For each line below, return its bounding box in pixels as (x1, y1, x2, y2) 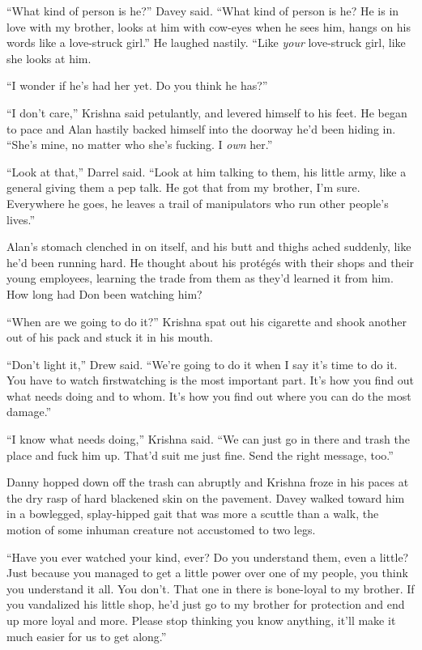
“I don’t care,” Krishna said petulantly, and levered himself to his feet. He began (6, 104, 407, 121)
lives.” (6, 210, 36, 227)
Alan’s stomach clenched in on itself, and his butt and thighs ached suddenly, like (6, 238, 411, 255)
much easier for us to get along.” (6, 627, 167, 644)
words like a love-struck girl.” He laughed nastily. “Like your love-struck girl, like (6, 34, 406, 51)
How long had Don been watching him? (6, 285, 202, 302)
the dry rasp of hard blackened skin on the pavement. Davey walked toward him (6, 489, 405, 506)
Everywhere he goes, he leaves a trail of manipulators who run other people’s (6, 194, 389, 211)
